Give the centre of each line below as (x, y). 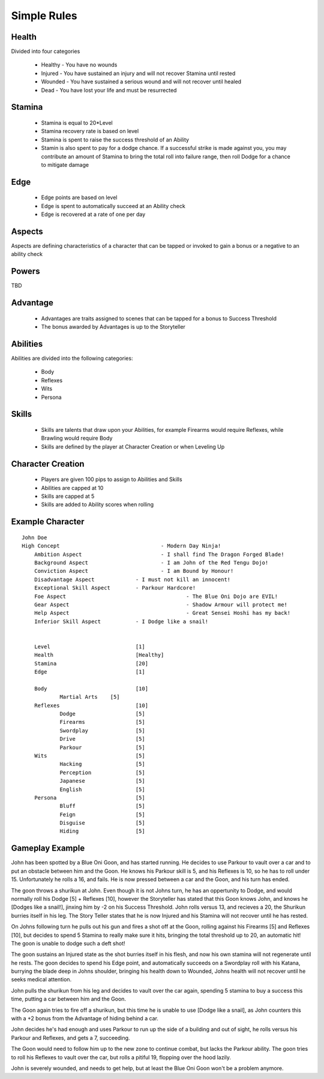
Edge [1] (89, 672)
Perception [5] (102, 773)
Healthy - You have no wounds (79, 65)
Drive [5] (102, 739)
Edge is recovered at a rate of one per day (93, 214)
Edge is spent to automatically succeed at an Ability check (113, 206)
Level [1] (89, 647)
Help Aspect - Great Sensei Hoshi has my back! (162, 613)
